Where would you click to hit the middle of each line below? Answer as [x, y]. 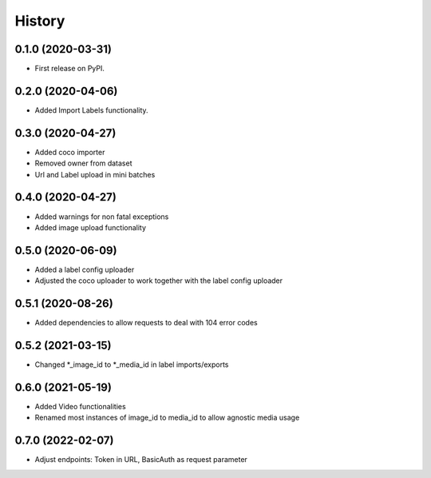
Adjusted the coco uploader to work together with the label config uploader [159, 281]
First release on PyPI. [70, 69]
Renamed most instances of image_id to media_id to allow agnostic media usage [167, 418]
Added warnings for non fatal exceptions [102, 217]
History [40, 21]
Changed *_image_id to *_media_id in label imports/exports [132, 364]
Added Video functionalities [81, 406]
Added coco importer [70, 152]
